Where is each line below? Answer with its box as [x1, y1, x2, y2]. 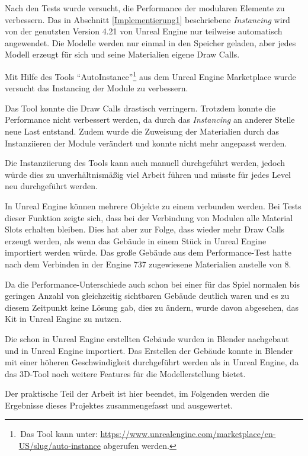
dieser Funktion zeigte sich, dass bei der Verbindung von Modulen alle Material [5, 211, 293, 224]
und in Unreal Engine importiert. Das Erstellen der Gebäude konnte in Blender [5, 344, 293, 356]
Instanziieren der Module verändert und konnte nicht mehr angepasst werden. [5, 136, 287, 149]
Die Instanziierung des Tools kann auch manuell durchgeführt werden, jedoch [5, 157, 285, 169]
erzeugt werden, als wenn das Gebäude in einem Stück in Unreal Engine [5, 234, 267, 247]
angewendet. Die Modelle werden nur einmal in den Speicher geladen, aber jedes [5, 36, 296, 49]
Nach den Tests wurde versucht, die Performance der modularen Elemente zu [5, 2, 285, 14]
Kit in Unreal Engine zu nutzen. [5, 312, 122, 325]
